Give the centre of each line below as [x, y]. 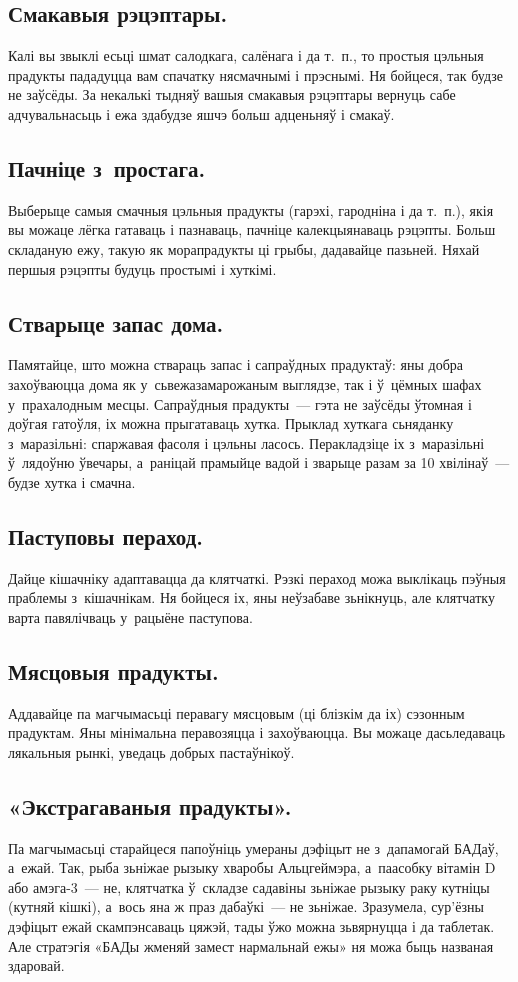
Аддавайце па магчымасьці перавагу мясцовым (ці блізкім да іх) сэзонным [236, 712]
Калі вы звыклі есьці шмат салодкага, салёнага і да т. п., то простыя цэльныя [246, 55]
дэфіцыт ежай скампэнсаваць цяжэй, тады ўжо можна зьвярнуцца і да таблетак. [251, 926]
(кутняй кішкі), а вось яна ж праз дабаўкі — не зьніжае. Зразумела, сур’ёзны [246, 906]
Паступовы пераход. [106, 535]
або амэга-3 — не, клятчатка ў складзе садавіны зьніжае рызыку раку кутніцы [249, 886]
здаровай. [36, 965]
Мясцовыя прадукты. [113, 670]
